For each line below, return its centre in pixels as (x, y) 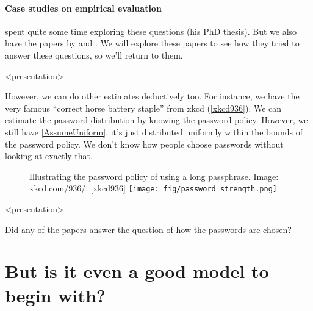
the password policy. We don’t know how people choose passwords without (144, 144)
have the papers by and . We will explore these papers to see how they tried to (152, 43)
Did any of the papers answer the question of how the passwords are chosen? (148, 229)
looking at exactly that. (49, 156)
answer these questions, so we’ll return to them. (94, 55)
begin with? (56, 295)
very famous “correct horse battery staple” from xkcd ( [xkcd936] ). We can (143, 108)
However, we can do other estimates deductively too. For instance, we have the (152, 96)
